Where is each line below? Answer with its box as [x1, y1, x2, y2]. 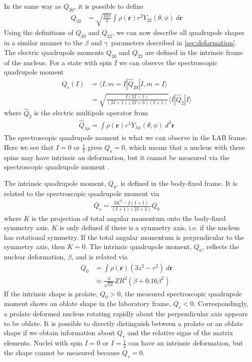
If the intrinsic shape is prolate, [4, 288, 98, 298]
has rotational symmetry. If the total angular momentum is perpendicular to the [4, 232, 244, 242]
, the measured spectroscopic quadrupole [120, 288, 242, 298]
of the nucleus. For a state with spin [4, 57, 112, 67]
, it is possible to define [74, 1, 144, 11]
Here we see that [4, 142, 54, 152]
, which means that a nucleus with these [125, 142, 245, 152]
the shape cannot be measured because [4, 347, 120, 358]
